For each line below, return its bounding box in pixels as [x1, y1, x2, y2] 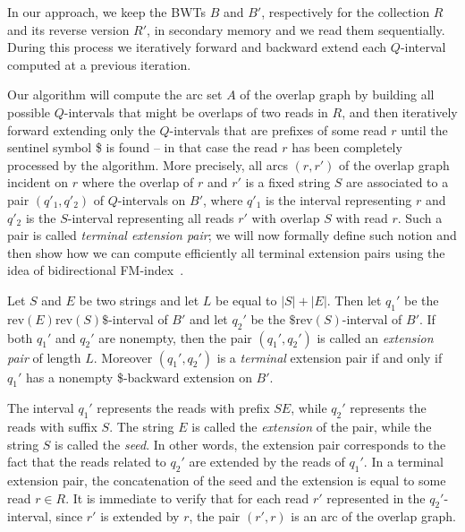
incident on [7, 173, 69, 192]
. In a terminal [363, 452, 444, 471]
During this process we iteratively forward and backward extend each [7, 38, 387, 56]
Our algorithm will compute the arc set [7, 85, 223, 104]
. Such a [397, 208, 443, 227]
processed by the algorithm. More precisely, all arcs [7, 155, 288, 174]
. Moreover [93, 348, 153, 366]
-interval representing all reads [67, 208, 234, 227]
